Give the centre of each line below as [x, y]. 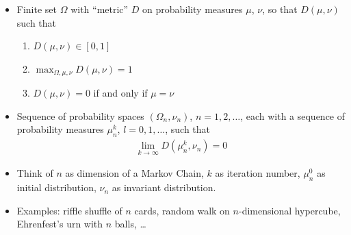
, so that [280, 9]
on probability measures [193, 9]
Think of [35, 173]
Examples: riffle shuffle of [69, 210]
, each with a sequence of [293, 115]
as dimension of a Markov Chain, [134, 173]
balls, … [130, 224]
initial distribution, [56, 187]
